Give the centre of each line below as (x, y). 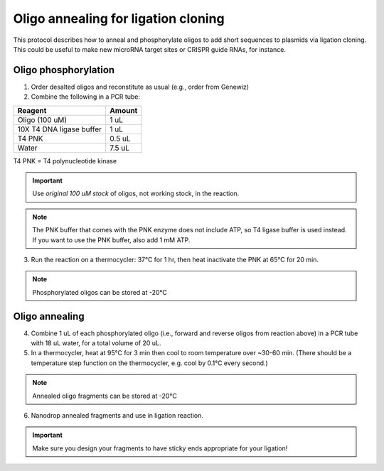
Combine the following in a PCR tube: (86, 97)
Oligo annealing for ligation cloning (119, 18)
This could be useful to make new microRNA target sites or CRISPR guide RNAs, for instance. (149, 49)
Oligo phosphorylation (64, 70)
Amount (124, 110)
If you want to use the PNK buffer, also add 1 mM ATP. (111, 240)
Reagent (32, 110)
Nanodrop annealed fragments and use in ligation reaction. (117, 415)
